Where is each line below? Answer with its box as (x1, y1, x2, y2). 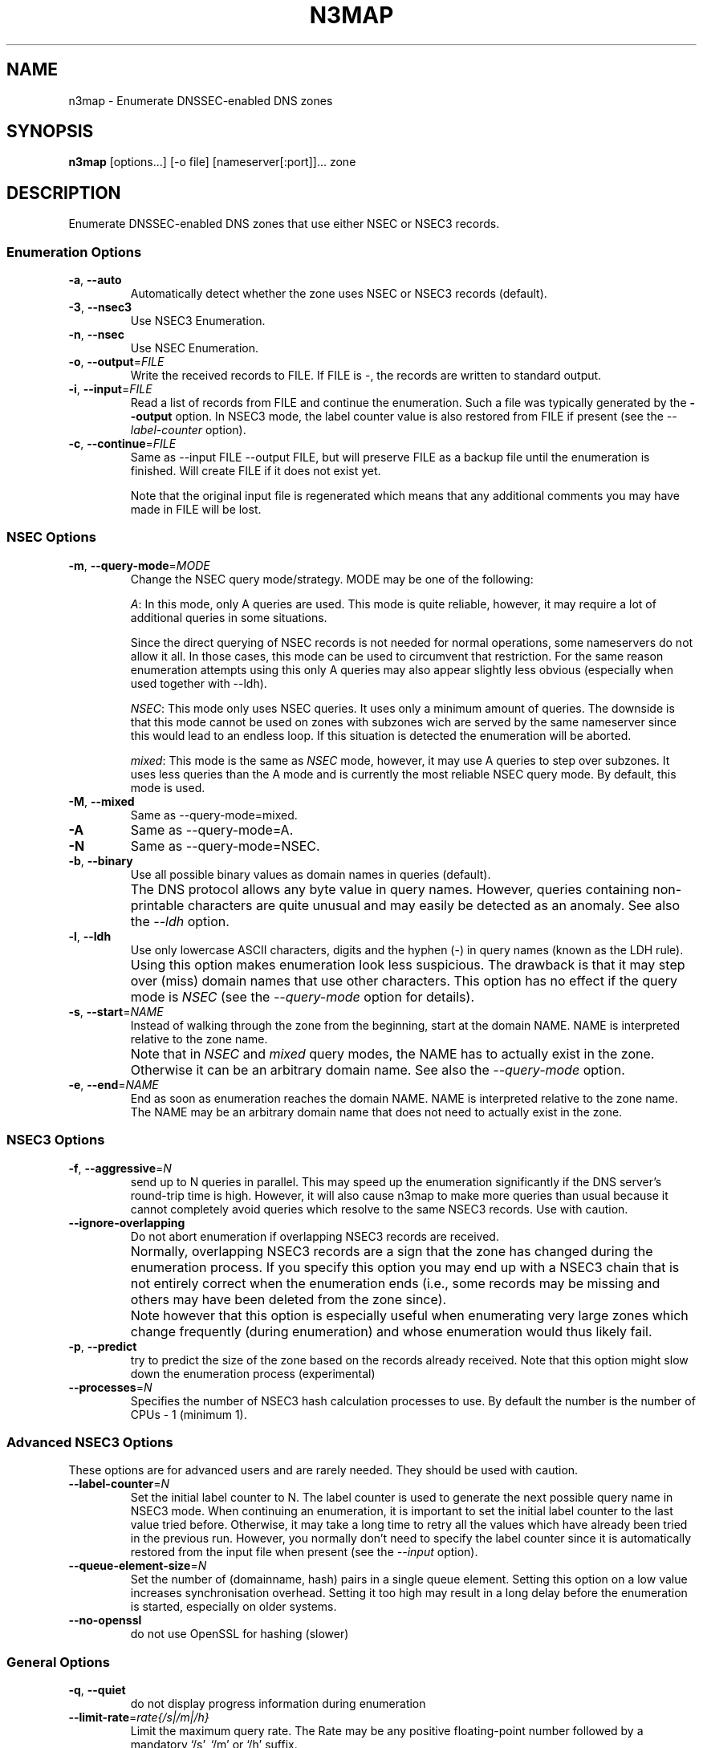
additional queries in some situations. (130, 610, 327, 624)
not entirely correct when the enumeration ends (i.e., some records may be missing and (130, 1274, 660, 1291)
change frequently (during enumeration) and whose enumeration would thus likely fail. (130, 1323, 652, 1339)
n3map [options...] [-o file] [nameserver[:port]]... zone (68, 155, 356, 169)
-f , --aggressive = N (68, 1161, 172, 1175)
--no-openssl (68, 1613, 142, 1628)
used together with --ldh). (130, 676, 267, 690)
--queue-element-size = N (68, 1559, 207, 1573)
